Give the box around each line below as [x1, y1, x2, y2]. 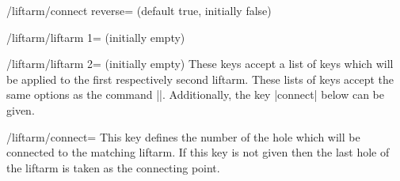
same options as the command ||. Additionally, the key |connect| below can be [6, 86, 384, 103]
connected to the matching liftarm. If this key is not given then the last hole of [6, 144, 390, 160]
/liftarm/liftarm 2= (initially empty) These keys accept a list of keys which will [6, 55, 394, 72]
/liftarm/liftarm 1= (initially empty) [6, 28, 185, 45]
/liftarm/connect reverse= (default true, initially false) [6, 2, 272, 18]
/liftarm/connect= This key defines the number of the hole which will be [6, 128, 360, 145]
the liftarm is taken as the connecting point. [6, 159, 220, 175]
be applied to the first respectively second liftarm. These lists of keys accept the [6, 70, 394, 87]
